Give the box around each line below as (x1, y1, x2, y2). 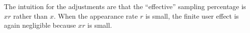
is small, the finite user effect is (145, 11, 239, 21)
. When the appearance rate (53, 11, 138, 21)
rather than (13, 11, 48, 21)
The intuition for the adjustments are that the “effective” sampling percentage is (4, 1, 246, 11)
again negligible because (4, 20, 76, 30)
